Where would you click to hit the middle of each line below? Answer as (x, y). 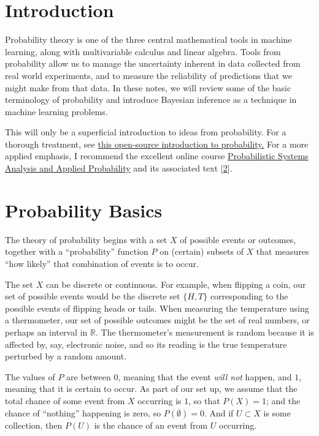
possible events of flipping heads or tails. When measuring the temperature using (157, 308)
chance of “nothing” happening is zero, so (83, 412)
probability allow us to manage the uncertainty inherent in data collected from (153, 63)
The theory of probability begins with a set (86, 239)
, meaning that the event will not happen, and (205, 376)
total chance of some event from (65, 400)
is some (277, 412)
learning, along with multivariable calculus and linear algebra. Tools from (143, 51)
